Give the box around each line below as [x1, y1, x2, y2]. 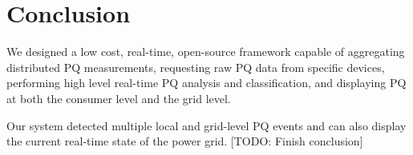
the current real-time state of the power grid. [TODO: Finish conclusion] [6, 133, 363, 149]
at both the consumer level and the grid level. [6, 89, 231, 106]
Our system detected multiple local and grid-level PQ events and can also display [6, 117, 407, 133]
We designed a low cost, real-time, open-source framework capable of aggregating [6, 43, 405, 60]
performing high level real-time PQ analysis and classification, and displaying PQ [6, 74, 407, 91]
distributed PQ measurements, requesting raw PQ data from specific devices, [6, 58, 385, 75]
